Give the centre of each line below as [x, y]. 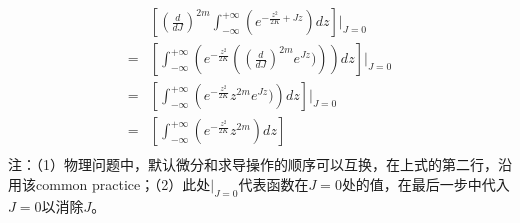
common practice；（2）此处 [123, 183]
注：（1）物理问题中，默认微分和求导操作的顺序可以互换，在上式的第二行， [253, 164]
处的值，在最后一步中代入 [425, 183]
